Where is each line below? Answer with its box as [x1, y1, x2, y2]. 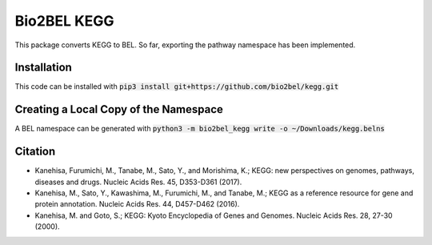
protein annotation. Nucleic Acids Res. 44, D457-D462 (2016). [34, 199, 240, 209]
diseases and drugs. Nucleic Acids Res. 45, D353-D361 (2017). [34, 177, 242, 187]
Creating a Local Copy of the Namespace [14, 102, 224, 116]
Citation [14, 145, 56, 159]
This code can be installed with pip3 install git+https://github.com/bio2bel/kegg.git [14, 82, 339, 91]
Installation [14, 61, 72, 74]
